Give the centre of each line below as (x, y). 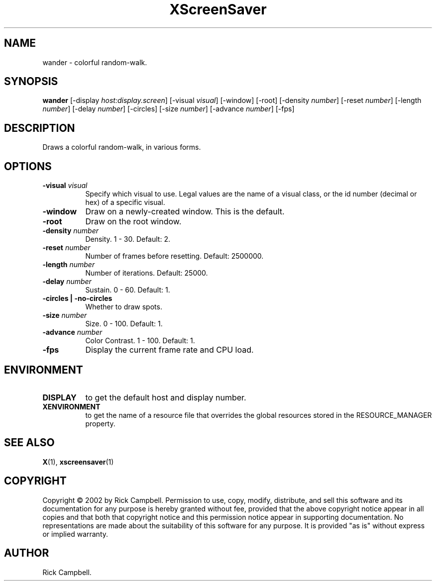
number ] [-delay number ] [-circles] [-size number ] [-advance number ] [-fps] (168, 109)
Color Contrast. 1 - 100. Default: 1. (140, 341)
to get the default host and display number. (166, 397)
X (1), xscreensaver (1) (78, 462)
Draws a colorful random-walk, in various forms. (122, 147)
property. (100, 423)
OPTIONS (28, 166)
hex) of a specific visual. (125, 202)
